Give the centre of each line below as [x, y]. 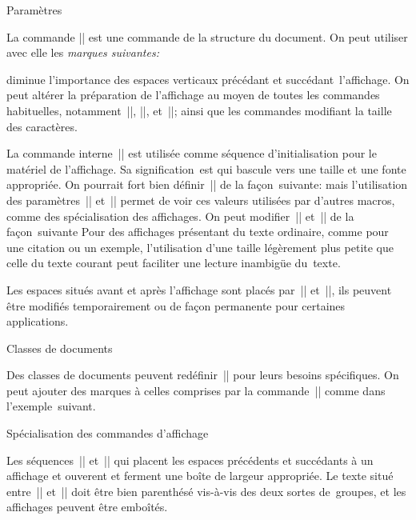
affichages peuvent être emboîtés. [87, 507]
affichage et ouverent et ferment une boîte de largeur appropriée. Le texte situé [200, 476]
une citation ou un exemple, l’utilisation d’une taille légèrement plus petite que [200, 247]
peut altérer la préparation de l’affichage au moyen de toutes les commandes [193, 95]
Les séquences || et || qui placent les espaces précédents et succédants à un [190, 460]
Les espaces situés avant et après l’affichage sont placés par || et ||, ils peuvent [199, 289]
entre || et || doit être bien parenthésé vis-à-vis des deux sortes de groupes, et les [206, 491]
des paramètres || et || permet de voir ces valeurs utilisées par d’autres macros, [201, 200]
